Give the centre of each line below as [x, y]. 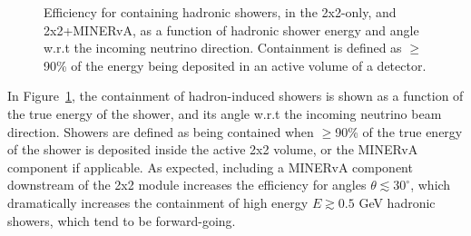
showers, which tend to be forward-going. [122, 220]
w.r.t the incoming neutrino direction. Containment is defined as [223, 48]
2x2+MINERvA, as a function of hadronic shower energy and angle [231, 29]
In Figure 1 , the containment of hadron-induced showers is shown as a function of [235, 96]
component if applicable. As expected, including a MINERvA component [210, 167]
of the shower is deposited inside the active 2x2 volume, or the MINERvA [213, 149]
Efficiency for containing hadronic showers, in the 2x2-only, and [220, 12]
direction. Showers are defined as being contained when [161, 131]
